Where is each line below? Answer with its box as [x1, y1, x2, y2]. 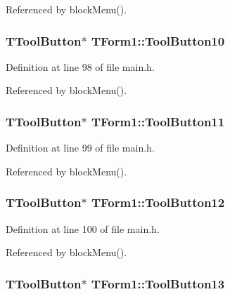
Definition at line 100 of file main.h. [6, 221, 160, 236]
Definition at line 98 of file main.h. [6, 59, 155, 74]
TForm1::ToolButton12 [91, 194, 225, 211]
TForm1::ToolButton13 [91, 274, 225, 292]
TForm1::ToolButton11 [91, 112, 225, 130]
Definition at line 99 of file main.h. [6, 140, 155, 155]
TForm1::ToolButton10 [91, 32, 225, 49]
